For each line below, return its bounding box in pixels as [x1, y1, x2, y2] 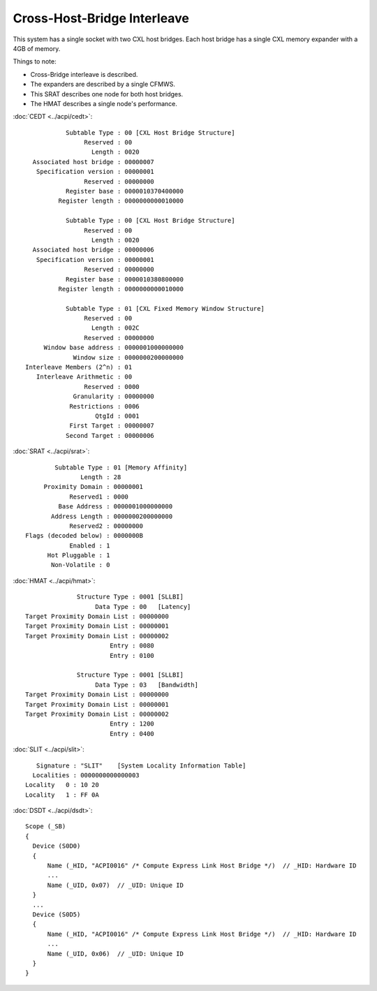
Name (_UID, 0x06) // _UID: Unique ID [47, 950, 184, 957]
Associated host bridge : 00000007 [32, 158, 155, 166]
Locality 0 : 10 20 [25, 781, 99, 789]
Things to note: [13, 57, 57, 66]
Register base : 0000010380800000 [65, 275, 184, 283]
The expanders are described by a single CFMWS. [30, 80, 176, 89]
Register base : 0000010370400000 [65, 187, 184, 196]
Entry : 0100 [109, 652, 155, 659]
